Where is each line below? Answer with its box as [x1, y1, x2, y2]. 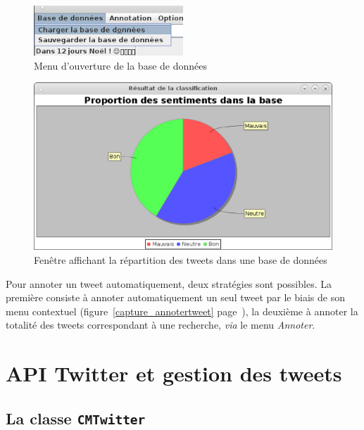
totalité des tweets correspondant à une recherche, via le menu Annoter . [6, 317, 315, 332]
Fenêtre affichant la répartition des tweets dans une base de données [34, 253, 327, 267]
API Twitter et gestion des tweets [6, 359, 342, 388]
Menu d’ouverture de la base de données [34, 58, 208, 72]
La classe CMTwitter [6, 407, 146, 429]
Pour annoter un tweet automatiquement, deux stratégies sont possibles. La [6, 276, 332, 291]
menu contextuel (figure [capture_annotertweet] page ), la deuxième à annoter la [6, 303, 358, 318]
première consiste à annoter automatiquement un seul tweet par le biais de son [6, 290, 345, 305]
